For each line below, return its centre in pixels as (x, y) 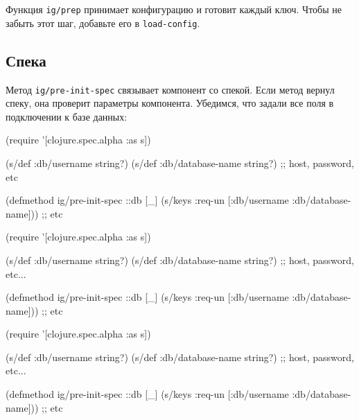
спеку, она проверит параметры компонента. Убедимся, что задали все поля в (170, 103)
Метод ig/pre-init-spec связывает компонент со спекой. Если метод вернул (170, 89)
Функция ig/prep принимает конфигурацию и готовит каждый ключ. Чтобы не (174, 9)
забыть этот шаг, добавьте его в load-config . (103, 23)
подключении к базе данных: (67, 116)
